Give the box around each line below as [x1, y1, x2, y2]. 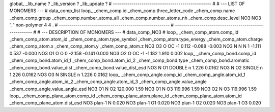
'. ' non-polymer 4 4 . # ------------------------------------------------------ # [9, 22, 174, 28]
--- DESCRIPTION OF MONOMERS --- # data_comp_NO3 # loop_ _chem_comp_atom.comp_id [41, 29, 239, 35]
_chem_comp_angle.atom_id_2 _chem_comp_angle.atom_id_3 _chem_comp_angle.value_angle [9, 79, 207, 85]
